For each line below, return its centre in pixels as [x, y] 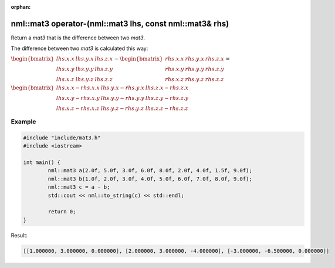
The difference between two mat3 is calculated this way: [79, 48]
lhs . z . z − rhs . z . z [167, 108]
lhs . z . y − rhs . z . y [167, 98]
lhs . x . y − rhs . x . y [78, 98]
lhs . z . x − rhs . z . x [167, 88]
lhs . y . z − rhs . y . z [122, 108]
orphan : [21, 7]
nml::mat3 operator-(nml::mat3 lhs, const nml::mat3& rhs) [120, 24]
